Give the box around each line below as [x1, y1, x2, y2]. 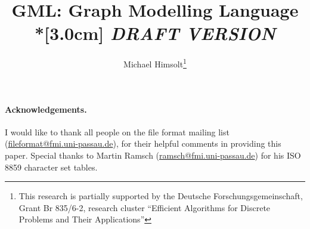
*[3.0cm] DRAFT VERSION [35, 21, 275, 46]
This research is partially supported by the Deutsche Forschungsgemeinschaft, [18, 190, 303, 202]
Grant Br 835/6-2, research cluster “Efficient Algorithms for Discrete [18, 201, 271, 213]
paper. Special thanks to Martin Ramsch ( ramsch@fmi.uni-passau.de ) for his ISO [5, 148, 301, 161]
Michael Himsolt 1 [123, 56, 187, 70]
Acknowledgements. [5, 103, 87, 115]
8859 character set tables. [5, 160, 98, 173]
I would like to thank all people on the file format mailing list [5, 125, 230, 138]
